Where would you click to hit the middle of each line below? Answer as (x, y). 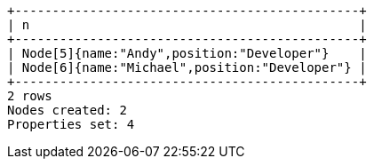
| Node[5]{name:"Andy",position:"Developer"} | (187, 53)
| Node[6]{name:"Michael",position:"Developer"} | (187, 67)
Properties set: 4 (71, 124)
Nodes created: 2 (67, 110)
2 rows (30, 96)
